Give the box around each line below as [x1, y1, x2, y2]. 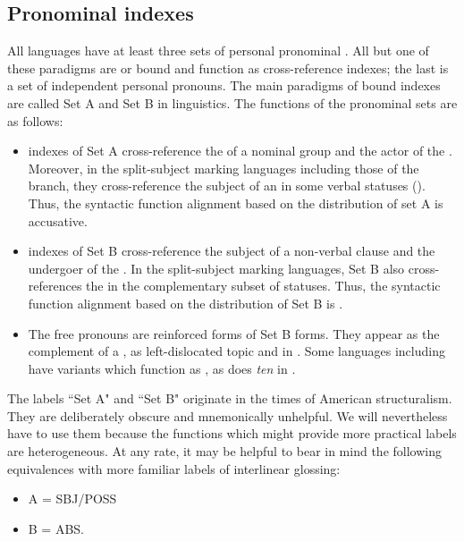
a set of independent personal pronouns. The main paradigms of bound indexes [7, 76, 441, 95]
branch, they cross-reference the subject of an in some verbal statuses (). [28, 176, 426, 195]
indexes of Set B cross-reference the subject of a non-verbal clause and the [28, 241, 435, 260]
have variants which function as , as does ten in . [28, 359, 296, 377]
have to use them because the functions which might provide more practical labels [7, 424, 457, 443]
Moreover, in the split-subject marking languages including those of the [28, 158, 419, 177]
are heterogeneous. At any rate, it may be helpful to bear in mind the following [7, 442, 442, 461]
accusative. [28, 211, 88, 230]
